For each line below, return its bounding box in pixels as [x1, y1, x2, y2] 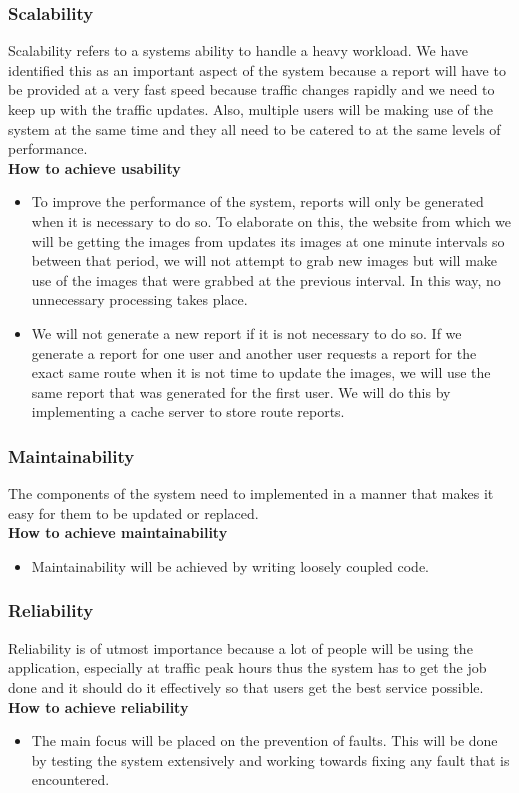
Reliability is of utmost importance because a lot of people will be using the [8, 637, 473, 658]
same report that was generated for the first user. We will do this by [31, 381, 451, 402]
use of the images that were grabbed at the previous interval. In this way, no [31, 269, 501, 290]
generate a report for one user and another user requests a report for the [31, 342, 477, 363]
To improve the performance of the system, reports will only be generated [31, 191, 484, 212]
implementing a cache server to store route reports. [31, 401, 345, 422]
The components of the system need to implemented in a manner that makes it [8, 483, 494, 504]
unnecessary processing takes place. [31, 289, 248, 310]
